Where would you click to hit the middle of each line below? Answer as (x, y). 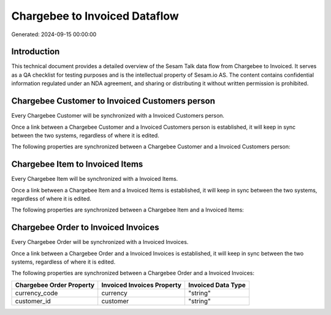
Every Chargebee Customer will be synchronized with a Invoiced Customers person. (118, 116)
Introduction (36, 52)
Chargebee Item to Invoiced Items (77, 165)
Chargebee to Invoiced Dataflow (95, 16)
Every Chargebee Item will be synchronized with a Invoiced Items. (95, 179)
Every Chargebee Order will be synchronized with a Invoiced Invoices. (100, 242)
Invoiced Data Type (217, 285)
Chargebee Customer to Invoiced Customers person (113, 101)
